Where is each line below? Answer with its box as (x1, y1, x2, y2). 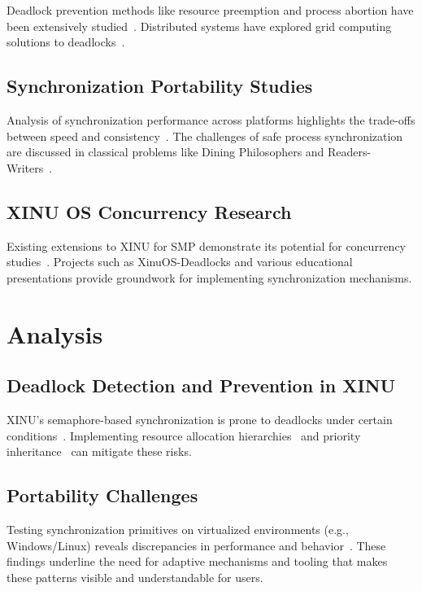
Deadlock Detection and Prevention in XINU (7, 373, 396, 398)
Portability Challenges (7, 483, 198, 508)
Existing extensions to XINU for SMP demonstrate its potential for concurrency (7, 237, 406, 254)
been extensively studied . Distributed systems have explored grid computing (7, 17, 392, 34)
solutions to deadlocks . (7, 33, 125, 50)
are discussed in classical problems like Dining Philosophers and (7, 143, 324, 160)
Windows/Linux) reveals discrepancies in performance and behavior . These (7, 536, 386, 554)
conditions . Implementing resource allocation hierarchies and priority (7, 427, 361, 444)
